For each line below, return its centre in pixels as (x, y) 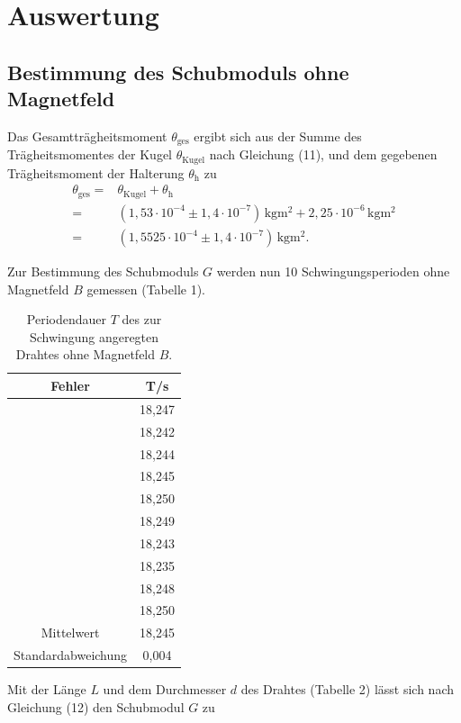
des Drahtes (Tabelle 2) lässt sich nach (348, 689)
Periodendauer (66, 319)
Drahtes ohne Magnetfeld (86, 354)
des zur (142, 319)
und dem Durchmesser (165, 689)
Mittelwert (70, 633)
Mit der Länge (47, 689)
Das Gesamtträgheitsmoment (87, 136)
